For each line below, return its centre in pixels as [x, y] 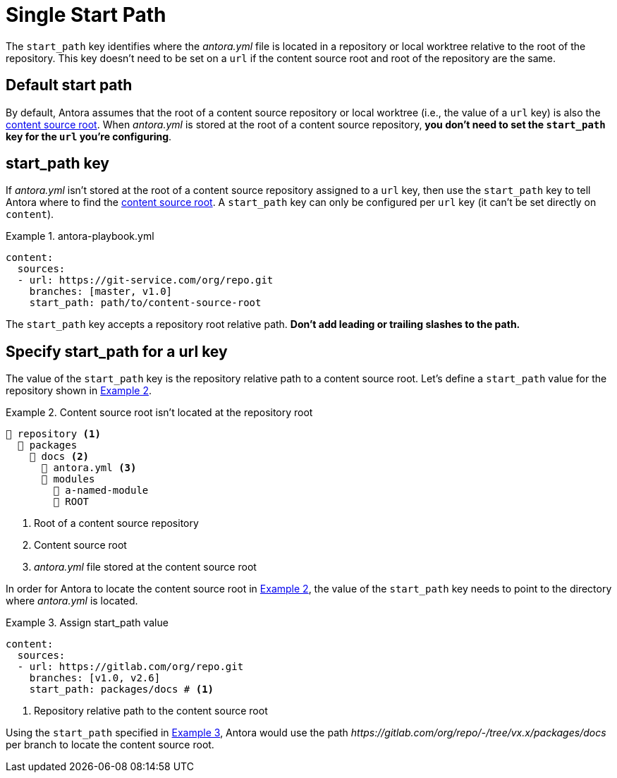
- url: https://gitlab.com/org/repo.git [130, 667]
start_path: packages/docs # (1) [122, 689]
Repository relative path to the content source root [151, 711]
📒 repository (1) [53, 434]
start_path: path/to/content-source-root [145, 303]
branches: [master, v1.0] [101, 292]
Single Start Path [86, 15]
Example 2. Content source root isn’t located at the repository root [159, 413]
